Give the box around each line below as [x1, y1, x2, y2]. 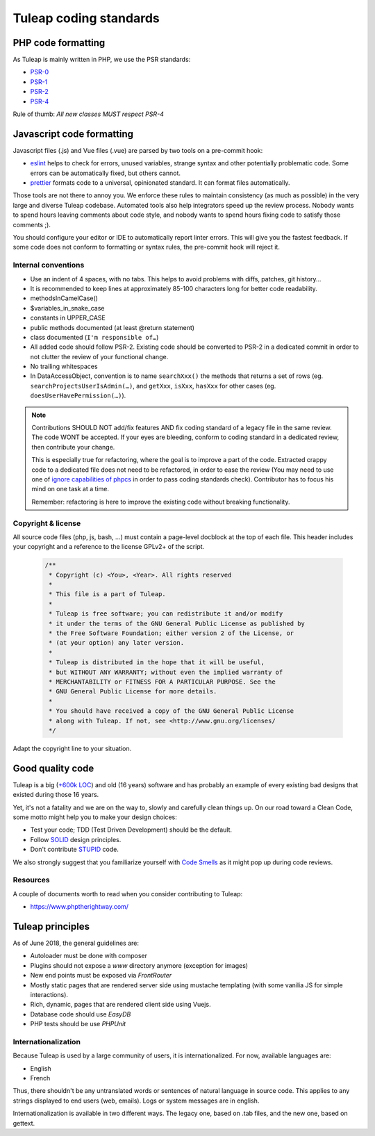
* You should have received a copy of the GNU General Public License [49, 707, 294, 715]
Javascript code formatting [12, 128, 134, 140]
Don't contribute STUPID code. [30, 845, 119, 854]
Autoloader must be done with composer [30, 952, 148, 960]
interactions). [30, 990, 69, 998]
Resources [12, 875, 50, 885]
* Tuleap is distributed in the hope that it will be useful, [49, 659, 265, 666]
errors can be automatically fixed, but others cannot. [30, 169, 181, 177]
